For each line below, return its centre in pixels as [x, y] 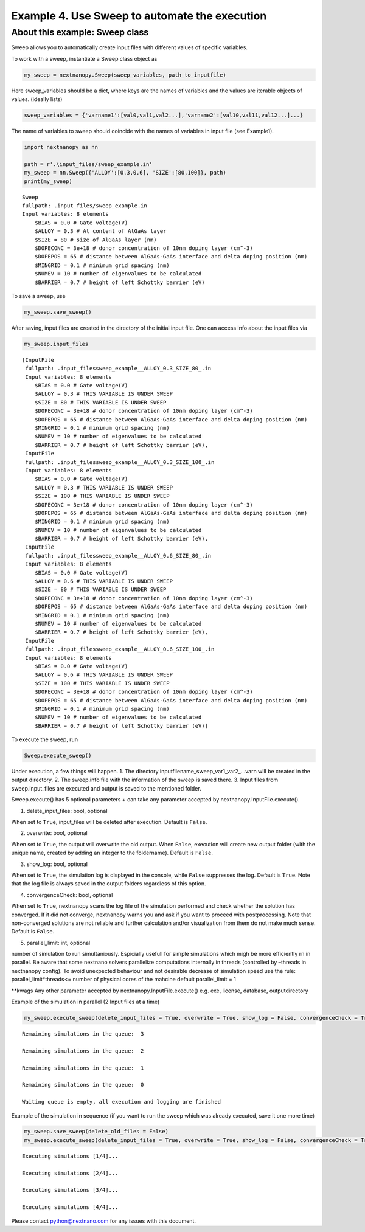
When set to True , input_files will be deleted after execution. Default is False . [109, 822]
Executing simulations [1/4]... [70, 1156]
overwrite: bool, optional [57, 833]
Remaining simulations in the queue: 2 [83, 1051]
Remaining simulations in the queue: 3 [83, 1033]
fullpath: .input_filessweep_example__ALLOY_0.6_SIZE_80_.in [118, 555]
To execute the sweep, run [45, 739]
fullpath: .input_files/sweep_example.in [85, 206]
